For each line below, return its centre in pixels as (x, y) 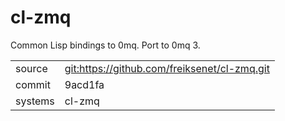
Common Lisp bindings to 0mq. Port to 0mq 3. (105, 45)
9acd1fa (84, 84)
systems (35, 101)
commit (33, 84)
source (31, 68)
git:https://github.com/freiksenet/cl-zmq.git (167, 68)
